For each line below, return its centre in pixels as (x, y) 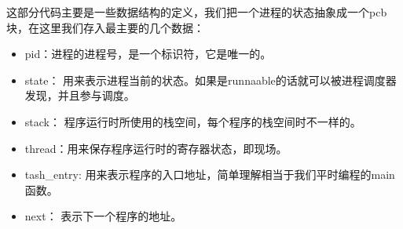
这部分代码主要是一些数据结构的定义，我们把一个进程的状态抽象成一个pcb (197, 12)
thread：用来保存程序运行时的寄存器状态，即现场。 (156, 148)
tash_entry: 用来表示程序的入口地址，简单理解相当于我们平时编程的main (210, 174)
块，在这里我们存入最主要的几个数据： (105, 27)
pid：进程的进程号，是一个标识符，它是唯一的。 (148, 54)
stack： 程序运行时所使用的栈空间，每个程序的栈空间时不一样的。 (193, 121)
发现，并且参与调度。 (80, 95)
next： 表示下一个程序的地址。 (103, 216)
